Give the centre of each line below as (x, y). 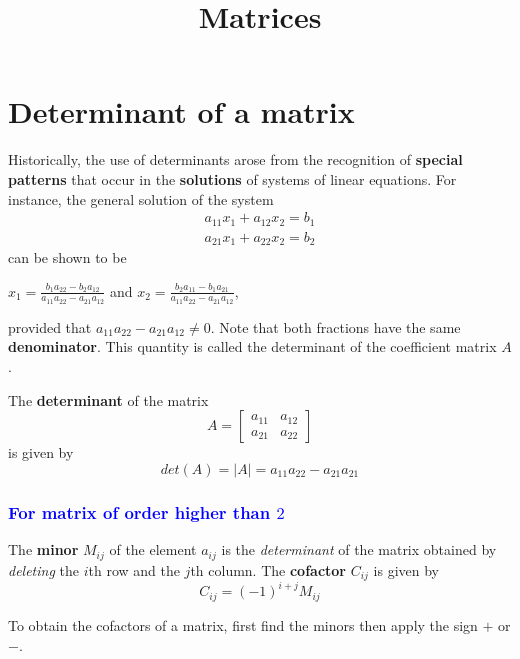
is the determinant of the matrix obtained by (359, 549)
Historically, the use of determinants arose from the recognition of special (235, 159)
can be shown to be (67, 257)
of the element (153, 549)
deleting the (43, 569)
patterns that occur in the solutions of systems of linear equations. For (232, 178)
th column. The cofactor (268, 569)
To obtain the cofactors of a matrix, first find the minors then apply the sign (243, 624)
